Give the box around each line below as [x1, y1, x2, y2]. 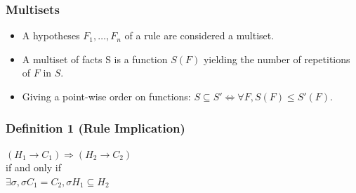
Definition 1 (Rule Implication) [6, 119, 185, 136]
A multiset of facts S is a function [22, 51, 168, 66]
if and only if [6, 160, 61, 175]
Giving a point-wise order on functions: [22, 89, 191, 103]
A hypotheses [22, 28, 80, 43]
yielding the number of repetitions [203, 51, 350, 66]
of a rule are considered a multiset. [124, 28, 275, 43]
